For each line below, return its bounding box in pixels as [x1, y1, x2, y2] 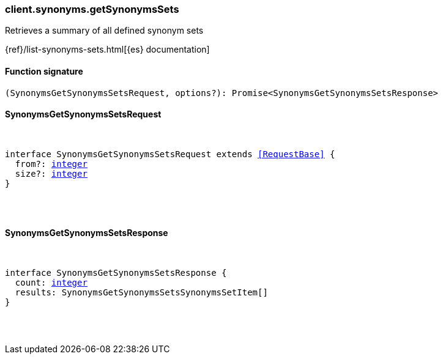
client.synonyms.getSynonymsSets [5, 3, 179, 15]
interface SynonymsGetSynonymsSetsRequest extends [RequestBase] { [5, 149, 335, 159]
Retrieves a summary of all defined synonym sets [5, 25, 204, 36]
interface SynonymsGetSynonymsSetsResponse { [5, 268, 227, 278]
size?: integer [15, 168, 87, 179]
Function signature [5, 65, 83, 76]
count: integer [15, 278, 87, 288]
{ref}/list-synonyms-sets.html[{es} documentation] [5, 44, 210, 55]
